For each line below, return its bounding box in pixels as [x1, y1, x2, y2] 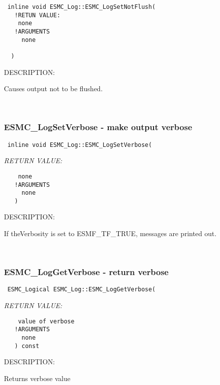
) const [14, 342, 39, 350]
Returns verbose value [4, 373, 70, 383]
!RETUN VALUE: [14, 11, 61, 19]
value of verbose [18, 317, 75, 325]
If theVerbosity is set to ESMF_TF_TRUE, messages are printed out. [4, 228, 217, 239]
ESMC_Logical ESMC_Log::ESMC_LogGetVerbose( [7, 286, 156, 293]
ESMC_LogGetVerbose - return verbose [4, 266, 169, 278]
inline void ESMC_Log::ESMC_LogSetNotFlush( [7, 3, 156, 10]
